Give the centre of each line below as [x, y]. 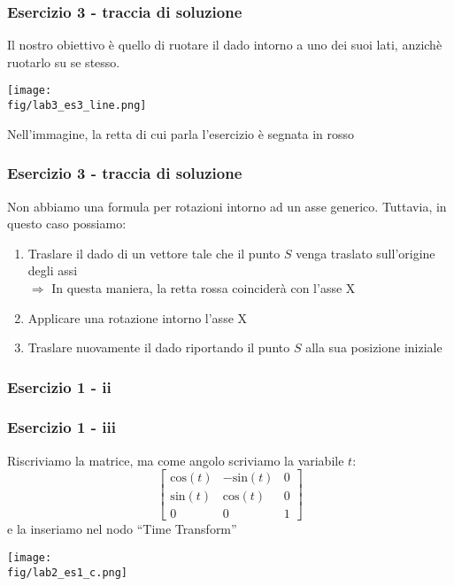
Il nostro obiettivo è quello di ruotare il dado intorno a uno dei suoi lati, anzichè [225, 45]
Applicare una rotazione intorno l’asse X [138, 317]
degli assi [53, 270]
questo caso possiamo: [67, 224]
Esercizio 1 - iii [62, 427]
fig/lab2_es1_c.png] [68, 572]
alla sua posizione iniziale [374, 347]
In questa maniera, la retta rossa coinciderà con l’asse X [204, 287]
